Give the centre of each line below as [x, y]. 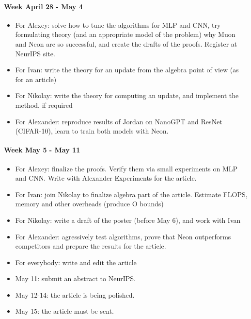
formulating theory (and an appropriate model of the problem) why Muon [125, 34]
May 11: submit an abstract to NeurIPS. [75, 278]
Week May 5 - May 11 [42, 150]
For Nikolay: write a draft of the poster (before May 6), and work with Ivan [128, 220]
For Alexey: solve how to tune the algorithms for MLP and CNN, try [118, 25]
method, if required [44, 105]
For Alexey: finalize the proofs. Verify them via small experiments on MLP [126, 168]
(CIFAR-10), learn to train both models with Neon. [92, 131]
